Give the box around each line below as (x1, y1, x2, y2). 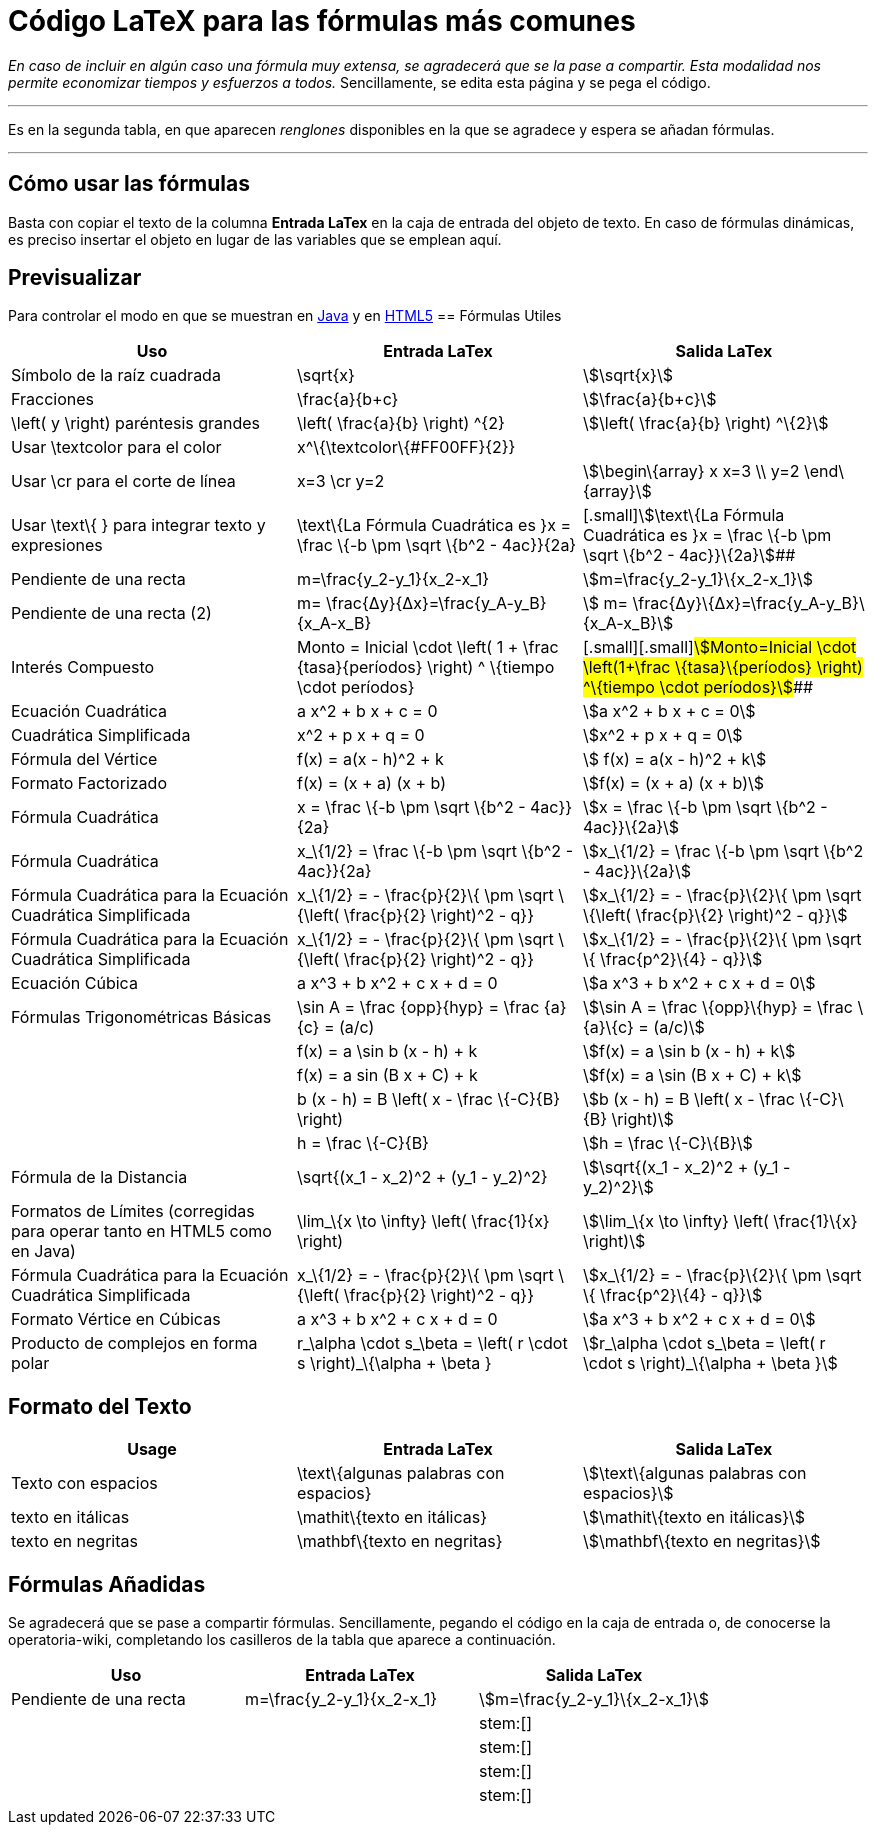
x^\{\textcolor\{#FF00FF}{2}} (296, 437, 516, 458)
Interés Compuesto (11, 657, 155, 678)
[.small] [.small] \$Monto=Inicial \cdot (582, 637, 857, 658)
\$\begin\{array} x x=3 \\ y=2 (582, 461, 800, 482)
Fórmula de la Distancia (11, 1167, 188, 1188)
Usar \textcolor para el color (11, 437, 222, 458)
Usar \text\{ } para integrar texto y (11, 515, 266, 536)
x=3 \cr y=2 (296, 471, 385, 492)
